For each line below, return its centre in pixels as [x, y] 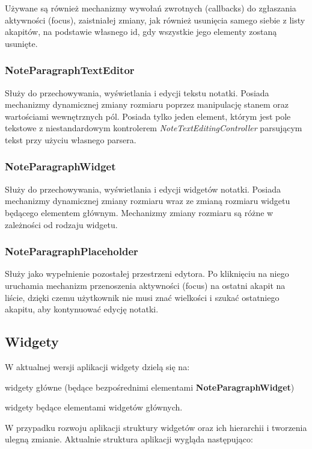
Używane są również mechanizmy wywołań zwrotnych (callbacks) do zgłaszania [151, 8]
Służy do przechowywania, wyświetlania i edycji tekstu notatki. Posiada [137, 92]
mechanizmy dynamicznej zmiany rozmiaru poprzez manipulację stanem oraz [147, 104]
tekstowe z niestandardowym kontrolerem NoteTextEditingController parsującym [154, 128]
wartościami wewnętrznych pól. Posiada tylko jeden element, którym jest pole [148, 116]
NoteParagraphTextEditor [70, 70]
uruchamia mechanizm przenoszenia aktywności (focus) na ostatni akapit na [145, 285]
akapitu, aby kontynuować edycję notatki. [82, 309]
